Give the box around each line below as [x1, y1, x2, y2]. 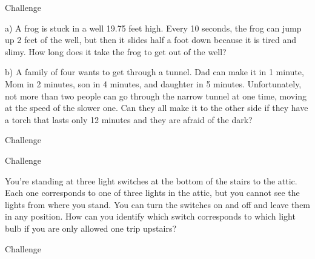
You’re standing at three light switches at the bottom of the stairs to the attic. [5, 174, 297, 187]
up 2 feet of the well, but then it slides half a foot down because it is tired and [5, 33, 297, 46]
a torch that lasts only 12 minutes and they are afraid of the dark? [5, 113, 253, 126]
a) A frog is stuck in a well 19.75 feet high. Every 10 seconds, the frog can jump [5, 21, 302, 34]
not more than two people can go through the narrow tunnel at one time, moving [5, 89, 307, 102]
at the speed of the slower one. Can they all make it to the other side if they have [5, 101, 308, 114]
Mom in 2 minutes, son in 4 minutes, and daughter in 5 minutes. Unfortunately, [5, 77, 302, 90]
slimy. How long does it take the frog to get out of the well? [5, 45, 227, 58]
